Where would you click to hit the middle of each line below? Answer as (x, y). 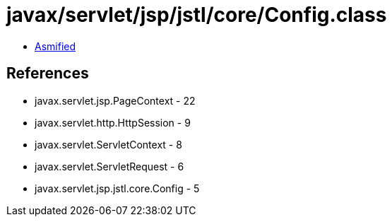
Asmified (55, 46)
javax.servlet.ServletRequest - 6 (109, 166)
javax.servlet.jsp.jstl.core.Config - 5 (117, 188)
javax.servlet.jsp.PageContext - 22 (115, 100)
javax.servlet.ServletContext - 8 (108, 144)
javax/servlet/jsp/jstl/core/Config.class (197, 15)
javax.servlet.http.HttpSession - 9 (113, 122)
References (48, 74)
